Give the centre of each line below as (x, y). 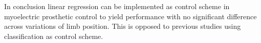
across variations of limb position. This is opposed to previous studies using (123, 26)
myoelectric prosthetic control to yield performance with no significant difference (130, 16)
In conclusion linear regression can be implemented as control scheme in (117, 6)
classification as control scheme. (54, 36)
